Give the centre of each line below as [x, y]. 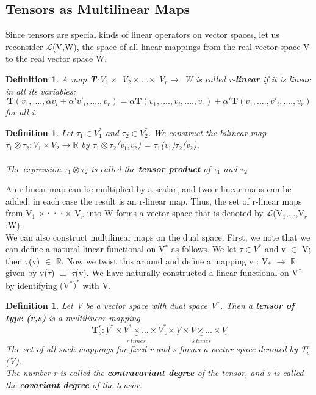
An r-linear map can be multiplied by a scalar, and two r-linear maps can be [149, 189]
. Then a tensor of [257, 305]
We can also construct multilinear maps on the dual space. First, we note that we [158, 237]
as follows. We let [204, 249]
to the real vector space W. [56, 58]
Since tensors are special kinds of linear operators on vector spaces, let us [142, 34]
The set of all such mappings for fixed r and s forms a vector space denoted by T [156, 349]
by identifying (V [38, 285]
